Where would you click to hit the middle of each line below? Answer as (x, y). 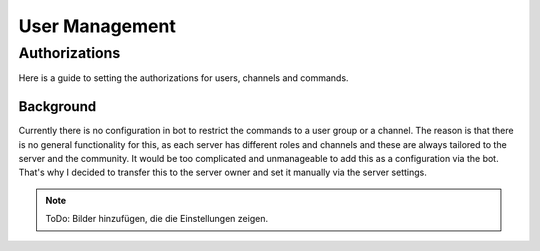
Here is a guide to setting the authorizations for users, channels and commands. (183, 78)
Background (57, 106)
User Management (97, 26)
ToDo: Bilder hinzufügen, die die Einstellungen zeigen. (157, 219)
